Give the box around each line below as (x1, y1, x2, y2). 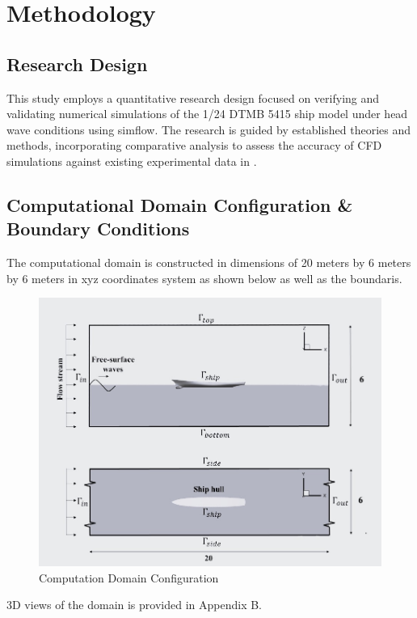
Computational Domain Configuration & (6, 192, 353, 217)
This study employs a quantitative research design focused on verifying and (6, 89, 380, 106)
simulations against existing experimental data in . (6, 152, 257, 169)
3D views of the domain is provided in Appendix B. (6, 596, 262, 613)
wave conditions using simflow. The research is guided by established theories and (6, 121, 411, 138)
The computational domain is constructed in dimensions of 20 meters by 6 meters (6, 254, 411, 271)
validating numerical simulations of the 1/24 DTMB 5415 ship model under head (6, 105, 408, 122)
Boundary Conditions (6, 216, 190, 241)
